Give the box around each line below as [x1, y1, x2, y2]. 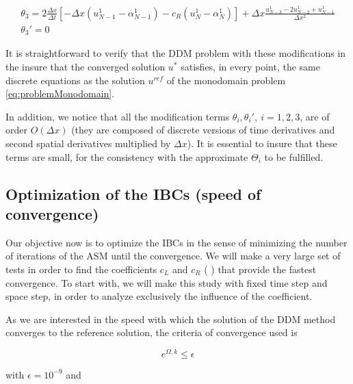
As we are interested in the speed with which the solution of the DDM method [5, 311, 336, 326]
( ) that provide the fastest [204, 261, 317, 276]
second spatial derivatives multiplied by [5, 136, 171, 150]
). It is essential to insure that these [187, 136, 337, 150]
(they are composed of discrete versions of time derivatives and [71, 123, 335, 137]
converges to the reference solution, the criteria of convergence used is [5, 325, 298, 340]
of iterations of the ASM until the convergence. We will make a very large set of [5, 248, 341, 263]
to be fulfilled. [264, 149, 324, 164]
